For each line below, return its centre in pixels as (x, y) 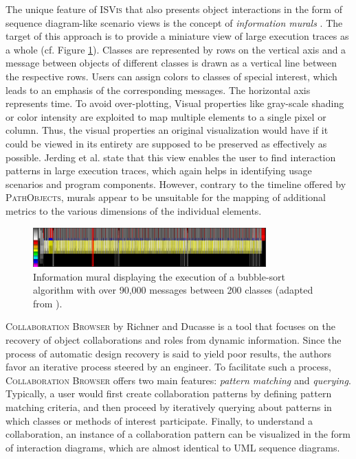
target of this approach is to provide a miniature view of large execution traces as (177, 36)
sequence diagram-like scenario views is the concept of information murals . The (174, 22)
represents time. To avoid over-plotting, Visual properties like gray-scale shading (175, 103)
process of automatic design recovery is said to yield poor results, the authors (169, 353)
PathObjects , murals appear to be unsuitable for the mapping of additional (166, 197)
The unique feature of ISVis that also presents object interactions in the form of (174, 9)
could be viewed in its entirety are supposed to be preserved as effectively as (166, 143)
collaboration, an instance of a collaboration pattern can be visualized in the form (178, 434)
